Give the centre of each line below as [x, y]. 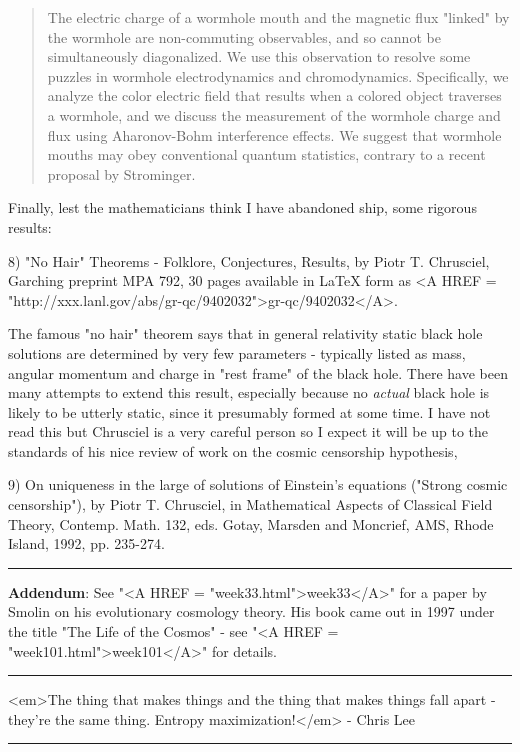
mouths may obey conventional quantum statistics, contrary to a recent [266, 154]
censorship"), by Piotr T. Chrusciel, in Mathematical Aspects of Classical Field [250, 504]
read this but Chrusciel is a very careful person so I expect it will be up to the [248, 431]
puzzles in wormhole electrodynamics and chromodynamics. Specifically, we [278, 75]
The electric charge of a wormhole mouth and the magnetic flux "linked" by [278, 17]
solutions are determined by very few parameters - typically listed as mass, [237, 352]
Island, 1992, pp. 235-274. [86, 543]
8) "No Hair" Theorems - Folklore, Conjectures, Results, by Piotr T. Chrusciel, [249, 260]
